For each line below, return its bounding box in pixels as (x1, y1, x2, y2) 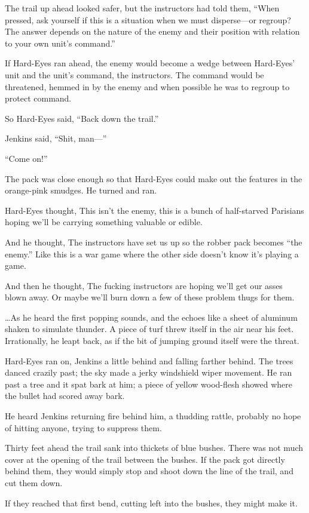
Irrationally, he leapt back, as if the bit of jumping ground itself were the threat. (5, 334, 299, 347)
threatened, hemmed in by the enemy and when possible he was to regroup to (5, 80, 290, 93)
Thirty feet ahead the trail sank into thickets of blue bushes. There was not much (5, 441, 304, 454)
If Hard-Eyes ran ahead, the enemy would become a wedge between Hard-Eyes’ (5, 57, 295, 69)
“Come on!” (5, 152, 48, 164)
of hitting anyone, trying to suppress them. (5, 421, 162, 434)
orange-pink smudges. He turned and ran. (5, 184, 157, 196)
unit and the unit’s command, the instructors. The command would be (5, 68, 264, 81)
